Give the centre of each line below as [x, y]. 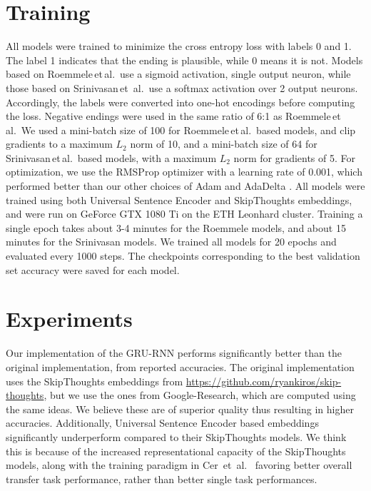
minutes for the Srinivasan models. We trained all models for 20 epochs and [171, 242]
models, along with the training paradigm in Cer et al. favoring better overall [179, 465]
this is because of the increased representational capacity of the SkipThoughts [176, 451]
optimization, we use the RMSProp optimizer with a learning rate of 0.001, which [184, 172]
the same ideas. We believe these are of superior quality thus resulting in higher [180, 409]
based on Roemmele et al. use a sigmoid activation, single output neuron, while [178, 74]
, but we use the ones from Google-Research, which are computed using [200, 395]
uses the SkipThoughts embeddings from [95, 381]
